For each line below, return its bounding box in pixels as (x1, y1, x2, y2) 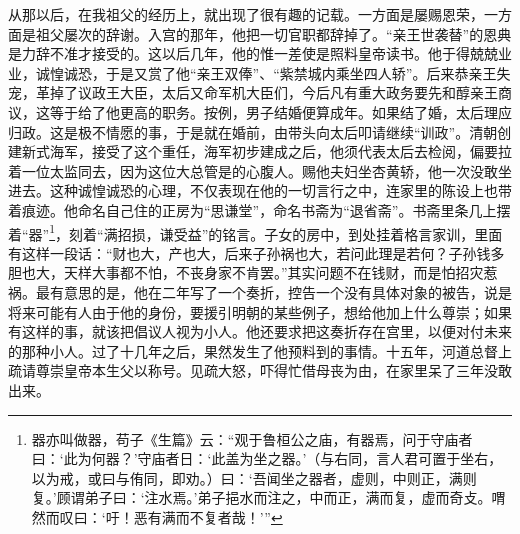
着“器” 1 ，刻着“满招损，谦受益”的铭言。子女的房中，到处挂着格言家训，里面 (8, 220, 503, 244)
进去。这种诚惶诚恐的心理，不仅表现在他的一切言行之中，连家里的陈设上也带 (8, 180, 512, 201)
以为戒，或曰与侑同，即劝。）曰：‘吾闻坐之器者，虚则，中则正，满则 (31, 467, 477, 488)
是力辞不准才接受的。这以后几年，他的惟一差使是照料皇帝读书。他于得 (8, 43, 470, 64)
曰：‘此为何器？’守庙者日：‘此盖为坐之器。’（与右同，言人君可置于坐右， (31, 448, 503, 469)
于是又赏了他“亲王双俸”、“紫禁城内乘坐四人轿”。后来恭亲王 (105, 62, 497, 83)
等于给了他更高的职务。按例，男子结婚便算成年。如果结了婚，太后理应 (49, 101, 512, 122)
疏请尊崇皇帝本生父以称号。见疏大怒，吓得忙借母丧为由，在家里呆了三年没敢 (8, 360, 512, 381)
